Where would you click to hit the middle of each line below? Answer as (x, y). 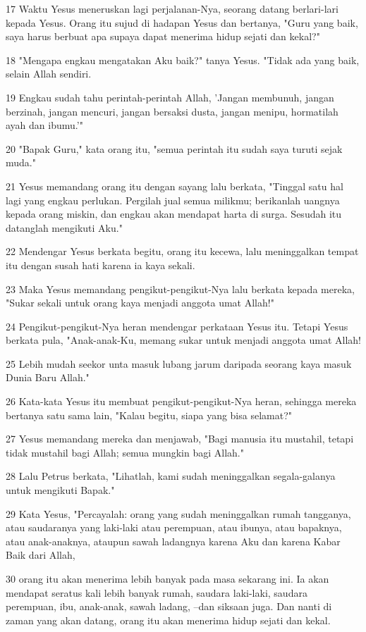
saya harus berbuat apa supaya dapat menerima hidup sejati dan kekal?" (163, 36)
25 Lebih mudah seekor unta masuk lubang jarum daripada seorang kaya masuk (179, 363)
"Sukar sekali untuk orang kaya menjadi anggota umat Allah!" (140, 303)
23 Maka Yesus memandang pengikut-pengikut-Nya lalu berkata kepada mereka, (180, 289)
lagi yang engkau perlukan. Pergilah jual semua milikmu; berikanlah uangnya (173, 200)
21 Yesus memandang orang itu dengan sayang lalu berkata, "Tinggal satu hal (175, 186)
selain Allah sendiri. (49, 74)
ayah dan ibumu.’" (44, 125)
